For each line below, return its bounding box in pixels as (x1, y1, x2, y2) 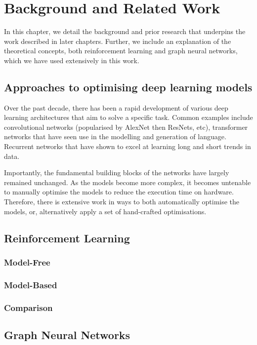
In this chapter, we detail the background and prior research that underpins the (4, 26, 246, 37)
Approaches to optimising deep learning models (4, 79, 253, 94)
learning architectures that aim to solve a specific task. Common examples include (4, 112, 253, 122)
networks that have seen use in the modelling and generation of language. (4, 131, 226, 142)
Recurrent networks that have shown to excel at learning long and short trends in (4, 141, 251, 152)
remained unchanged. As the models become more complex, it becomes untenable (4, 177, 251, 187)
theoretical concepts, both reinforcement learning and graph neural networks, (4, 45, 238, 56)
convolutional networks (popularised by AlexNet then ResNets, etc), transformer (4, 121, 248, 132)
